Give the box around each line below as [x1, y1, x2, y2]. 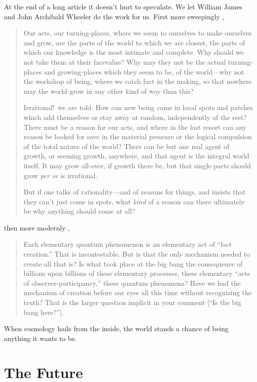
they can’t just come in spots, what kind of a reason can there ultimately [23, 196, 245, 206]
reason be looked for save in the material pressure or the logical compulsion [23, 131, 252, 142]
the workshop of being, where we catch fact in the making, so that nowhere [23, 76, 252, 86]
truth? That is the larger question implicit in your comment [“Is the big [23, 297, 242, 307]
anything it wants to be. [4, 333, 77, 343]
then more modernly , [4, 222, 70, 232]
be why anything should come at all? [23, 206, 135, 216]
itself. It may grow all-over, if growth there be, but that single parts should [23, 160, 251, 170]
